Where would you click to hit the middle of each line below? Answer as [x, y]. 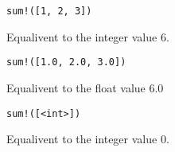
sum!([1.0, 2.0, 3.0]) [66, 62]
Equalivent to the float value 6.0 [85, 87]
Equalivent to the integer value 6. [88, 36]
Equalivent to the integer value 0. [88, 139]
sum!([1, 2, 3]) [49, 11]
